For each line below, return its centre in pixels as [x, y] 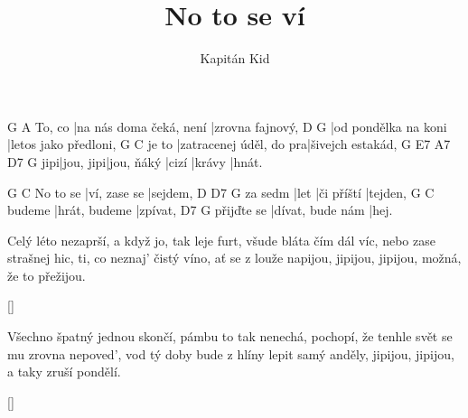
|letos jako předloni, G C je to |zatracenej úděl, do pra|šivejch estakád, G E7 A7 [229, 144]
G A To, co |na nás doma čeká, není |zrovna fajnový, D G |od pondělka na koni [227, 126]
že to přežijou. [47, 275]
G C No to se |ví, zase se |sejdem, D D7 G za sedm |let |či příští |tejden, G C [221, 192]
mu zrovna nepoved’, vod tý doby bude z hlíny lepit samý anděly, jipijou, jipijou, [231, 353]
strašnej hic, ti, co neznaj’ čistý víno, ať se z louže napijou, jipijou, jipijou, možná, [234, 258]
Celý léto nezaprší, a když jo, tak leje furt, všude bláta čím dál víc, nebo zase [221, 240]
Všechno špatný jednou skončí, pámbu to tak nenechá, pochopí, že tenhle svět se [230, 336]
